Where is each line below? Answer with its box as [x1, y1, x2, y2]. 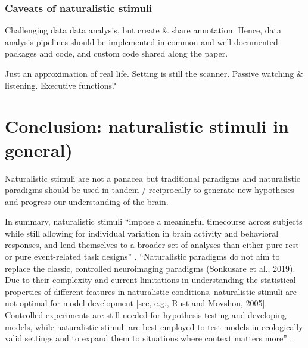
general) [5, 137, 73, 161]
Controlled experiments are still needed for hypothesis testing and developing [5, 309, 287, 321]
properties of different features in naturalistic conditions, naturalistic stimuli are [5, 285, 297, 297]
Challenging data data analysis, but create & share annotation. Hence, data [5, 24, 281, 36]
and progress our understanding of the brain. [5, 195, 169, 207]
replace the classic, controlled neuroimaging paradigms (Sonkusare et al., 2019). [5, 262, 295, 274]
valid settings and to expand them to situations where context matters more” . [5, 332, 293, 344]
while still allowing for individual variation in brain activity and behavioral [5, 226, 279, 239]
